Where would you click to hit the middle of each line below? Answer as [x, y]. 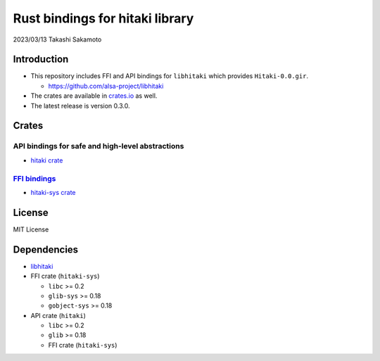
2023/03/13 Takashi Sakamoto [57, 39]
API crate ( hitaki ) [58, 315]
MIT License [31, 229]
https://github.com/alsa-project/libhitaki [106, 86]
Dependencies [46, 249]
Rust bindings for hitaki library [103, 18]
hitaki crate [47, 160]
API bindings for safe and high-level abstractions [99, 146]
